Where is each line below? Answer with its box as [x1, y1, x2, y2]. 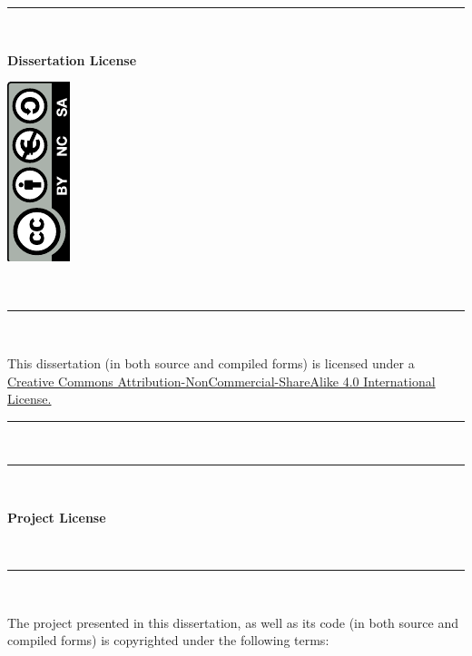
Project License [7, 507, 106, 526]
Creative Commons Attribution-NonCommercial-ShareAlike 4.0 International [7, 371, 436, 390]
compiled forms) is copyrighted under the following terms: [7, 631, 329, 650]
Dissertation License [7, 50, 137, 69]
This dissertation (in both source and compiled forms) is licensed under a [7, 353, 415, 372]
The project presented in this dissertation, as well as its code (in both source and [7, 612, 458, 632]
